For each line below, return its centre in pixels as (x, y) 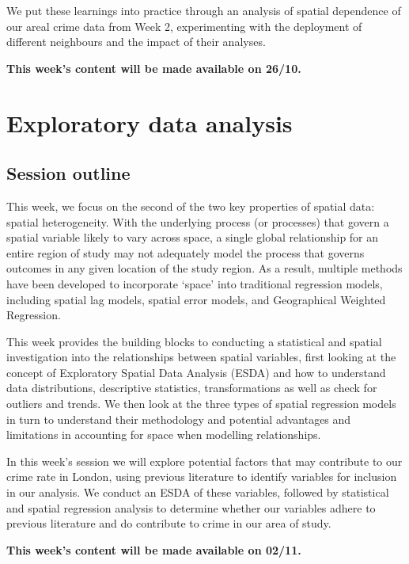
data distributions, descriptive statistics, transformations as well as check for (192, 388)
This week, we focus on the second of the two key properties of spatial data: (191, 206)
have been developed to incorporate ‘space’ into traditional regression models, (195, 283)
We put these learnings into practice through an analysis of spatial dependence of (204, 10)
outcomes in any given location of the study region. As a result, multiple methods (204, 268)
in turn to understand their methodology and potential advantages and (179, 419)
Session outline (68, 173)
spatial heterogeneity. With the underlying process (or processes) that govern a (198, 221)
